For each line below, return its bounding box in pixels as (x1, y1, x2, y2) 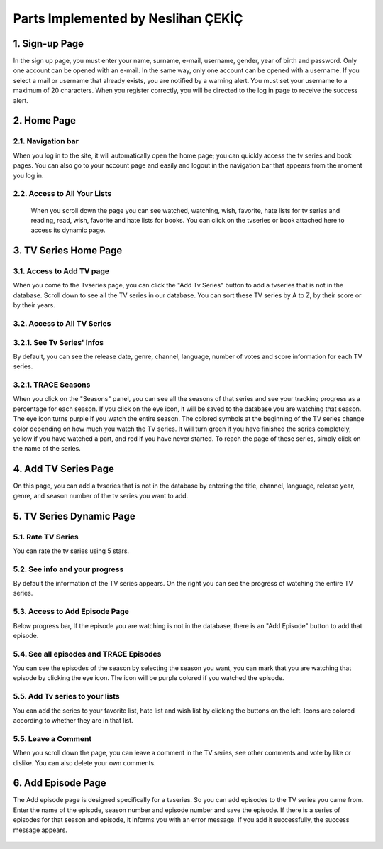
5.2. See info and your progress (13, 564, 124, 574)
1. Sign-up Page (13, 38, 84, 50)
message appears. (13, 826, 67, 834)
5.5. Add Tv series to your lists (13, 691, 120, 701)
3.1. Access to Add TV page (13, 266, 110, 276)
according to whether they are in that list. (13, 716, 134, 724)
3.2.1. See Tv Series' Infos (13, 337, 104, 347)
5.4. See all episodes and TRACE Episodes (13, 649, 162, 659)
